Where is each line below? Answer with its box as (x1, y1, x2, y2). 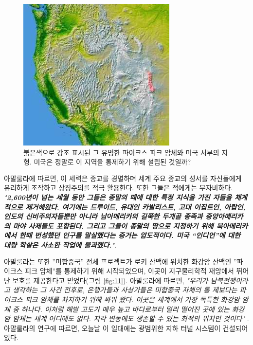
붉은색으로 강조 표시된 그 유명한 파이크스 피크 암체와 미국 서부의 (23, 147, 219, 157)
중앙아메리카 (205, 211, 243, 221)
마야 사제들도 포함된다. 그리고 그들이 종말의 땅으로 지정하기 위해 (13, 220, 214, 231)
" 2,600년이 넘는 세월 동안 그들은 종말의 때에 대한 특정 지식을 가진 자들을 (4, 192, 232, 202)
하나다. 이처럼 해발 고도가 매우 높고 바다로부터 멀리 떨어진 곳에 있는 (21, 304, 230, 314)
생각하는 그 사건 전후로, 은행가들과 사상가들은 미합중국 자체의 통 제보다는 (12, 285, 237, 295)
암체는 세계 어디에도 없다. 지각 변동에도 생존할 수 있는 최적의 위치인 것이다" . (12, 313, 249, 324)
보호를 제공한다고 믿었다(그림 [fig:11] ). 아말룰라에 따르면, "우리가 (12, 275, 208, 285)
